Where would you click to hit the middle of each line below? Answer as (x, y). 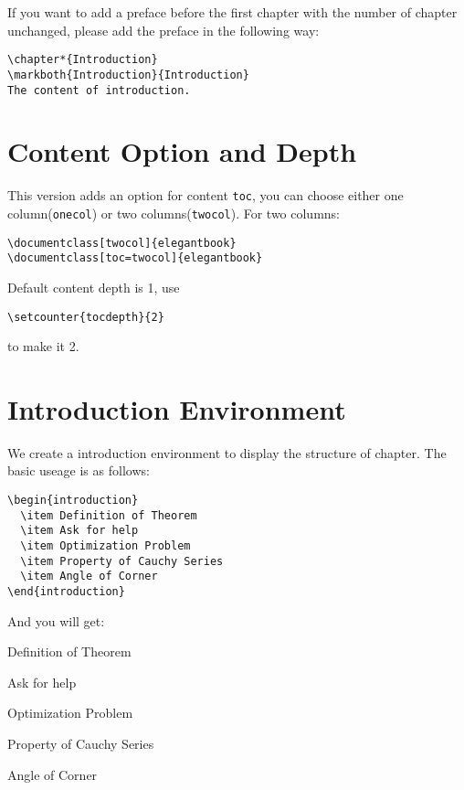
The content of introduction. (99, 90)
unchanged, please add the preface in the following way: (163, 30)
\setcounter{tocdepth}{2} (86, 317)
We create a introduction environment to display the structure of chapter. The (227, 452)
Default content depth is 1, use (94, 287)
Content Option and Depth (182, 151)
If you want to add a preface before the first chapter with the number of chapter (232, 12)
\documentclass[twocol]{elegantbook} (122, 243)
